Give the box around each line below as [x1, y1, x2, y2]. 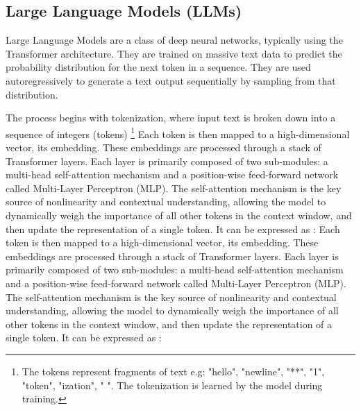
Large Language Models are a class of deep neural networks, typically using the [6, 33, 343, 47]
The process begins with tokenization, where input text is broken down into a [6, 110, 336, 125]
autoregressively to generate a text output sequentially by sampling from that [6, 73, 336, 87]
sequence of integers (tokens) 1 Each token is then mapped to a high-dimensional [6, 124, 350, 141]
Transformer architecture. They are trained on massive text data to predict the [6, 46, 342, 60]
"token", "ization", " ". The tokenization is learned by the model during [22, 377, 323, 392]
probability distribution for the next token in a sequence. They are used [6, 60, 311, 74]
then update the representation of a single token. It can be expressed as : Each [6, 221, 340, 236]
